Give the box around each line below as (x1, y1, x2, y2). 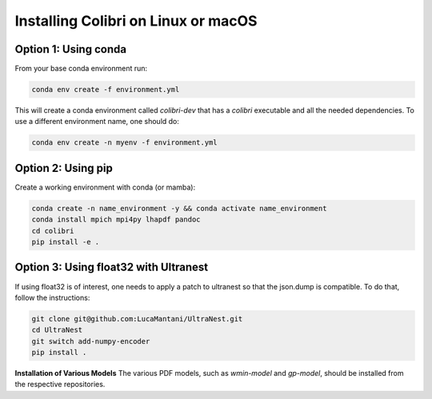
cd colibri (31, 226, 74, 235)
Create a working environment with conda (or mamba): (14, 182, 196, 192)
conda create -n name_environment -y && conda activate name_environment (31, 204, 327, 213)
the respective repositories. (14, 380, 106, 389)
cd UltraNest (31, 325, 83, 335)
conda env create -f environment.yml (31, 85, 180, 94)
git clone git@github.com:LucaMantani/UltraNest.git (31, 314, 243, 323)
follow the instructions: (14, 293, 90, 302)
